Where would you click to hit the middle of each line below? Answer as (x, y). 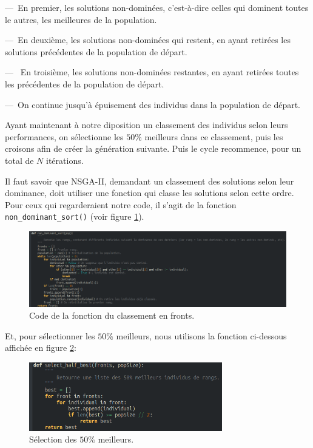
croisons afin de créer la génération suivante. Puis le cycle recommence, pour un (153, 148)
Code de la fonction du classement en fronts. (112, 315)
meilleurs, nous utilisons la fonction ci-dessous (201, 335)
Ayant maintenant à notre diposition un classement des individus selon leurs (146, 125)
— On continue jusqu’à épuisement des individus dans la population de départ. (153, 104)
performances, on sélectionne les (64, 136)
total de (19, 160)
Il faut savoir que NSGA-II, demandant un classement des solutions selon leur (150, 181)
